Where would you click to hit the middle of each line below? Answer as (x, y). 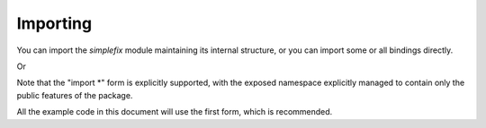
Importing (54, 23)
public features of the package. (75, 95)
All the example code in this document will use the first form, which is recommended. (175, 112)
